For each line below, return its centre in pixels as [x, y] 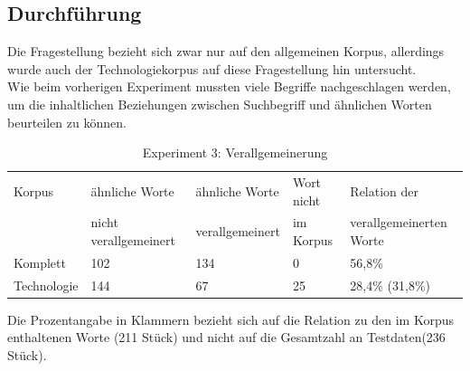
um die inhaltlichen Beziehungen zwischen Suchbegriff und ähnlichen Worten [220, 104]
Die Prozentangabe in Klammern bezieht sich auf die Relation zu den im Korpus [230, 319]
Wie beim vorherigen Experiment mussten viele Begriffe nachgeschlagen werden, [229, 86]
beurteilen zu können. [67, 122]
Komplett [40, 262]
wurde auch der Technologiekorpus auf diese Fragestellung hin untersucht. [212, 68]
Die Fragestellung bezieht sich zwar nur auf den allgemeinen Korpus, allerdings [226, 51]
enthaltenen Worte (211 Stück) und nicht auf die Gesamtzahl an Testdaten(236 [226, 337]
